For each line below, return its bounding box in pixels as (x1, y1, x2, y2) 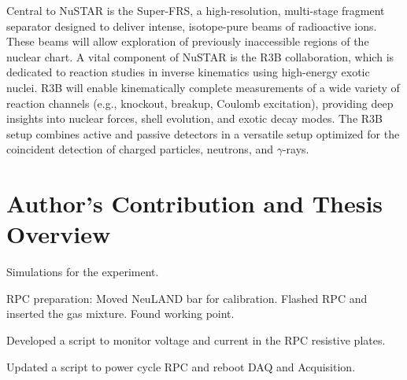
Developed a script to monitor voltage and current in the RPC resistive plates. (6, 332, 386, 349)
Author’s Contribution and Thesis (6, 187, 383, 220)
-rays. (282, 141, 309, 157)
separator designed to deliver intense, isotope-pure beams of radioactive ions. (6, 17, 377, 34)
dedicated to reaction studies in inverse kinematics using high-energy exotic (6, 64, 370, 80)
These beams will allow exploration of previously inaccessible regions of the (6, 33, 369, 50)
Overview (6, 218, 111, 250)
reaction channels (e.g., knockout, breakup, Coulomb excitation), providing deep (6, 94, 394, 111)
